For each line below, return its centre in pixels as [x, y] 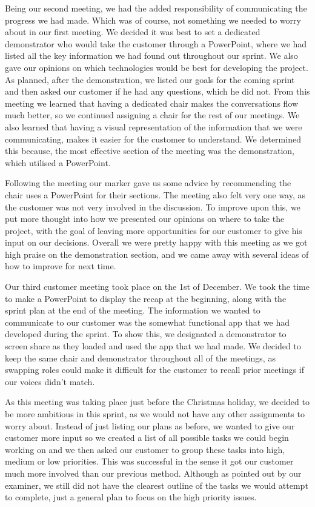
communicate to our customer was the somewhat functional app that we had [148, 322]
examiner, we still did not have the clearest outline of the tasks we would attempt [157, 485]
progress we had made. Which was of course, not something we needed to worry [153, 20]
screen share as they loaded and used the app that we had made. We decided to [153, 346]
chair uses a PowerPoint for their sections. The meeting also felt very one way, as [155, 194]
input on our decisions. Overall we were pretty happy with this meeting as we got [156, 242]
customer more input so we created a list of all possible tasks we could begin [147, 438]
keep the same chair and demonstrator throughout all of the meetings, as [140, 358]
